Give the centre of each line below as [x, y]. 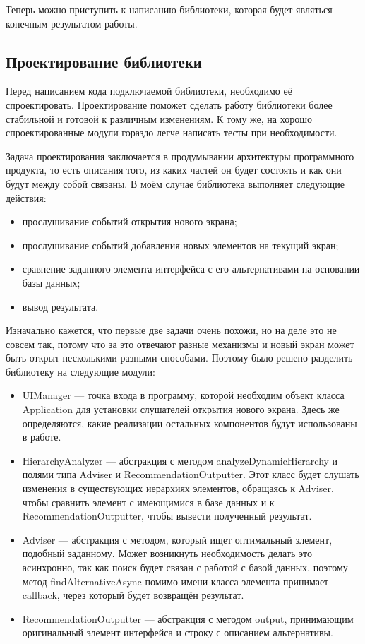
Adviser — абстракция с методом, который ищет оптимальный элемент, [177, 539]
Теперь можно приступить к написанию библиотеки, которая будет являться [169, 9]
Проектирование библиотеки [104, 61]
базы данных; [51, 282]
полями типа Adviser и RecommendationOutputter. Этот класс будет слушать [191, 474]
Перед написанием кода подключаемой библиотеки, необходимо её [149, 91]
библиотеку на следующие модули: [80, 371]
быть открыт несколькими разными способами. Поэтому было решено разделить [179, 358]
